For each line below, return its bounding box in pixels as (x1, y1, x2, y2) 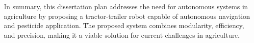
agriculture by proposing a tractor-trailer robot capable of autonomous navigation (4, 11, 250, 21)
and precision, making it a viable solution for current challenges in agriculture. (4, 29, 240, 40)
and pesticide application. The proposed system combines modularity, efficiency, (4, 20, 244, 30)
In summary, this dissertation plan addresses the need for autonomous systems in (4, 1, 248, 11)
